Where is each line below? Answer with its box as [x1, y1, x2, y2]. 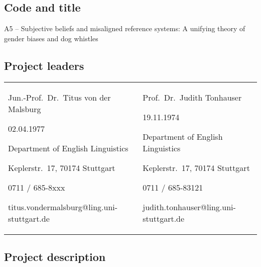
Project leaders [4, 57, 84, 73]
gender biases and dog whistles [4, 33, 98, 43]
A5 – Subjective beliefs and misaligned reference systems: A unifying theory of [4, 23, 245, 34]
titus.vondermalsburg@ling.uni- [8, 201, 118, 213]
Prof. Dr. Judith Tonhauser [143, 91, 242, 103]
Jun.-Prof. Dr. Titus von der [8, 91, 111, 103]
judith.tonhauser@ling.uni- [143, 201, 236, 213]
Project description [4, 248, 106, 264]
